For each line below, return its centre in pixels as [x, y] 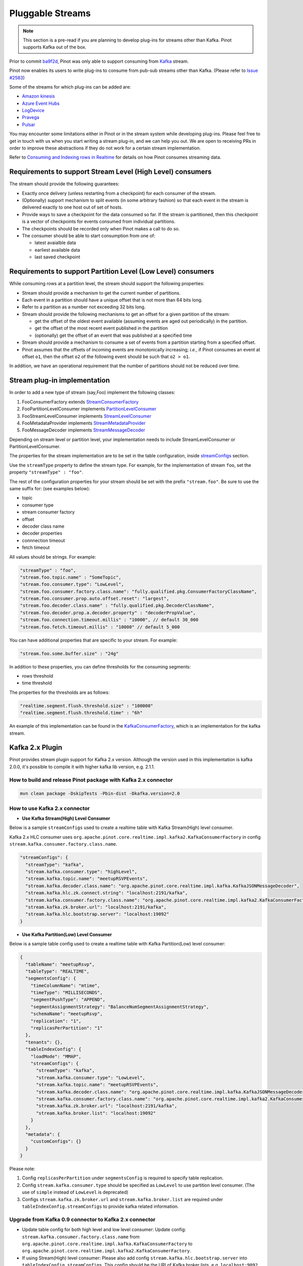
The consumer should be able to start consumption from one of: [89, 236]
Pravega [31, 117]
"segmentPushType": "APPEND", [68, 1000]
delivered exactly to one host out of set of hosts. [72, 207]
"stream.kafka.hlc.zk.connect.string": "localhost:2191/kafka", [107, 893]
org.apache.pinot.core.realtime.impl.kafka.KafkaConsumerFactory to [107, 1244]
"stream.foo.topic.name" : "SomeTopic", [70, 577]
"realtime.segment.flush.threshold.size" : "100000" [87, 706]
